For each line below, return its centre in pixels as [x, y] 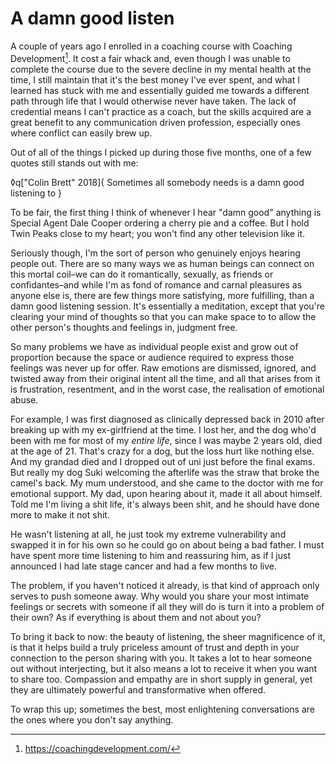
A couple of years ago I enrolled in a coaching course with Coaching [151, 46]
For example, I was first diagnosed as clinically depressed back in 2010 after [167, 419]
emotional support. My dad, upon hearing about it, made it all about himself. [166, 493]
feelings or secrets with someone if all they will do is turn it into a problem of [167, 606]
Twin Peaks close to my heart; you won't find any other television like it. [158, 233]
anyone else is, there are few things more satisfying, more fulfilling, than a [162, 295]
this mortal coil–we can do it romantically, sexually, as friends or [142, 274]
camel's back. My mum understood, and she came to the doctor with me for [167, 483]
